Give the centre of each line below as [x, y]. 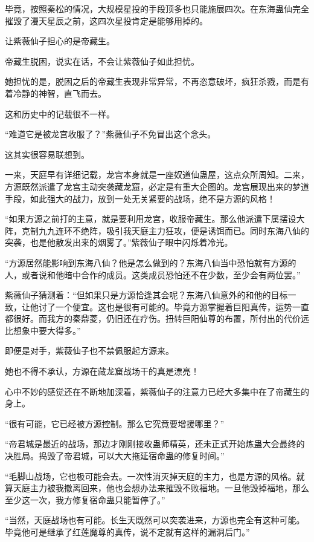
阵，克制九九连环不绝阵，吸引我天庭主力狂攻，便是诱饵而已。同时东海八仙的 [157, 230]
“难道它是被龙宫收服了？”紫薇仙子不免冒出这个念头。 [111, 134]
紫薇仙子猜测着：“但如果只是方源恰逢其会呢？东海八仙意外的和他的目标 [146, 295]
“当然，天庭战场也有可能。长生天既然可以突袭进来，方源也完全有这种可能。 [155, 520]
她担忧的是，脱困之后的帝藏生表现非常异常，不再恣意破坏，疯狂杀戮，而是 [153, 81]
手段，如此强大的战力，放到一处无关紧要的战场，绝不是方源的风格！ [140, 198]
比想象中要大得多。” [43, 330]
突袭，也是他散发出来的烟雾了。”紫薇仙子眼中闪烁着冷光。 [119, 242]
